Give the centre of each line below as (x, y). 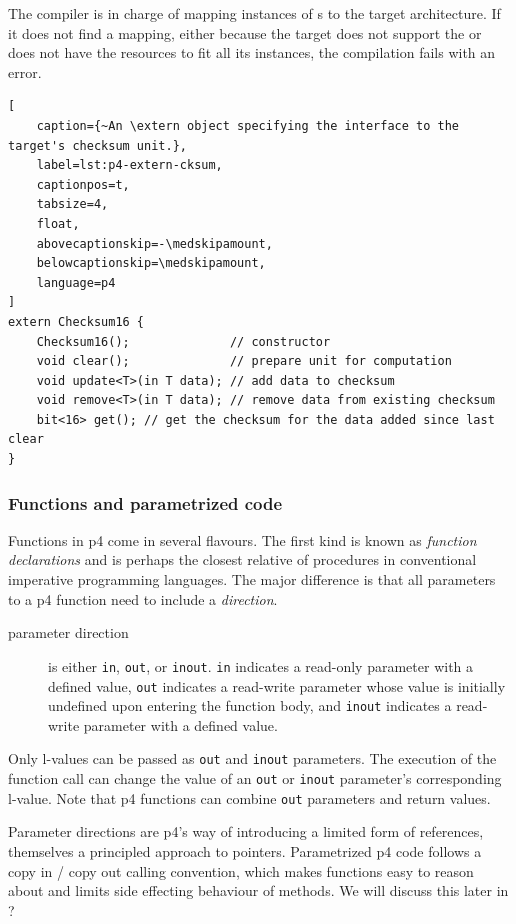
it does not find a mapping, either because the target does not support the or (245, 32)
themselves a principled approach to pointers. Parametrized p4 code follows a (245, 850)
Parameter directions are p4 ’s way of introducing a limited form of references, (246, 831)
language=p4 (76, 282)
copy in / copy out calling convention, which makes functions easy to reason (241, 870)
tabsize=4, (72, 204)
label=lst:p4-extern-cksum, (129, 165)
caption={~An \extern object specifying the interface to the (248, 125)
